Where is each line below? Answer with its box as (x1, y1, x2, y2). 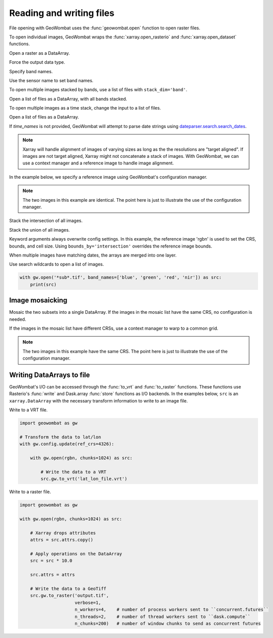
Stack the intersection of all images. (9, 218, 83, 224)
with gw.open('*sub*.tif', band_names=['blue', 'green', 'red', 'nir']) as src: (19, 274, 222, 280)
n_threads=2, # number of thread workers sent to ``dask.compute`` (75, 614, 251, 620)
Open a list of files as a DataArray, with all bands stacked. (9, 96, 127, 102)
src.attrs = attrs (30, 572, 75, 578)
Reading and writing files (9, 7, 114, 18)
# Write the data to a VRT (40, 469, 106, 475)
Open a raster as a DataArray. (9, 50, 70, 56)
